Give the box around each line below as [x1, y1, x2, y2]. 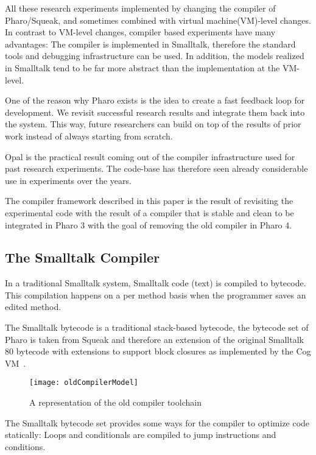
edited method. [5, 300, 61, 313]
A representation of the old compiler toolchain [29, 396, 202, 409]
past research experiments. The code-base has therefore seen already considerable [5, 162, 308, 175]
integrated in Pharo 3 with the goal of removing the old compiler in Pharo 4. [5, 218, 292, 231]
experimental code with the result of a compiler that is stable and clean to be [5, 206, 294, 219]
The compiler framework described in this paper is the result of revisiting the [5, 194, 293, 207]
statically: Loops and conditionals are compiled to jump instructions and [5, 428, 276, 441]
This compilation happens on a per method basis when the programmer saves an [5, 288, 306, 301]
